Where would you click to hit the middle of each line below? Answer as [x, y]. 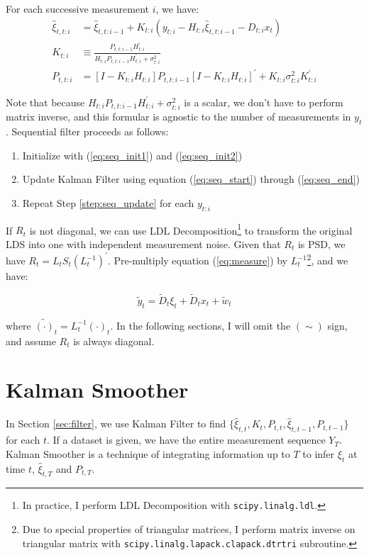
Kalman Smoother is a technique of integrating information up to [148, 453]
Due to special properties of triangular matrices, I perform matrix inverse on [189, 528]
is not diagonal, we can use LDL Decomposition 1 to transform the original [191, 229]
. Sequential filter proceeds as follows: [87, 131]
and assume [31, 341]
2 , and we [327, 259]
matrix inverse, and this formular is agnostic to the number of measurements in [178, 117]
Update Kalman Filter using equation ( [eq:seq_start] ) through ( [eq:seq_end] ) [191, 179]
